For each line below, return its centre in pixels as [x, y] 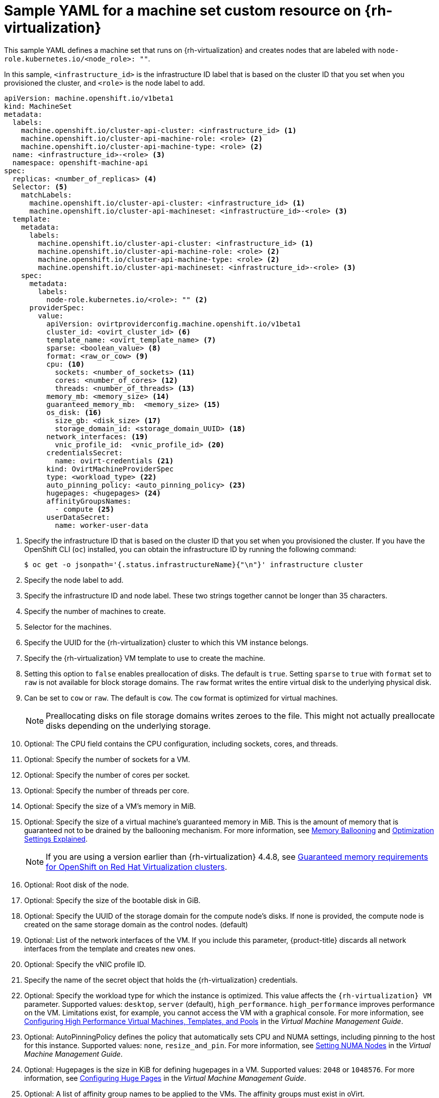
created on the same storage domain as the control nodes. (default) [136, 924]
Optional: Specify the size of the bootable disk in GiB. [112, 900]
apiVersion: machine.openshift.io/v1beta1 [89, 98]
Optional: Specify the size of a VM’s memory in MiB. [110, 806]
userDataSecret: [78, 517]
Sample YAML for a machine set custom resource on [183, 11]
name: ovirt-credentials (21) [114, 461]
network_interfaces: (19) [97, 436]
